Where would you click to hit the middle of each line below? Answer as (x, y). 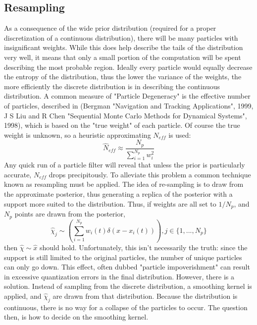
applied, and (23, 296)
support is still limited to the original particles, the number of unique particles (123, 257)
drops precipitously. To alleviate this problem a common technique (150, 174)
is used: (180, 135)
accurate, (18, 174)
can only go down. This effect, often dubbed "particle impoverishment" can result (127, 267)
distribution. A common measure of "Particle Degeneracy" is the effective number (127, 96)
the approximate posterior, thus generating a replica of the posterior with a (118, 194)
